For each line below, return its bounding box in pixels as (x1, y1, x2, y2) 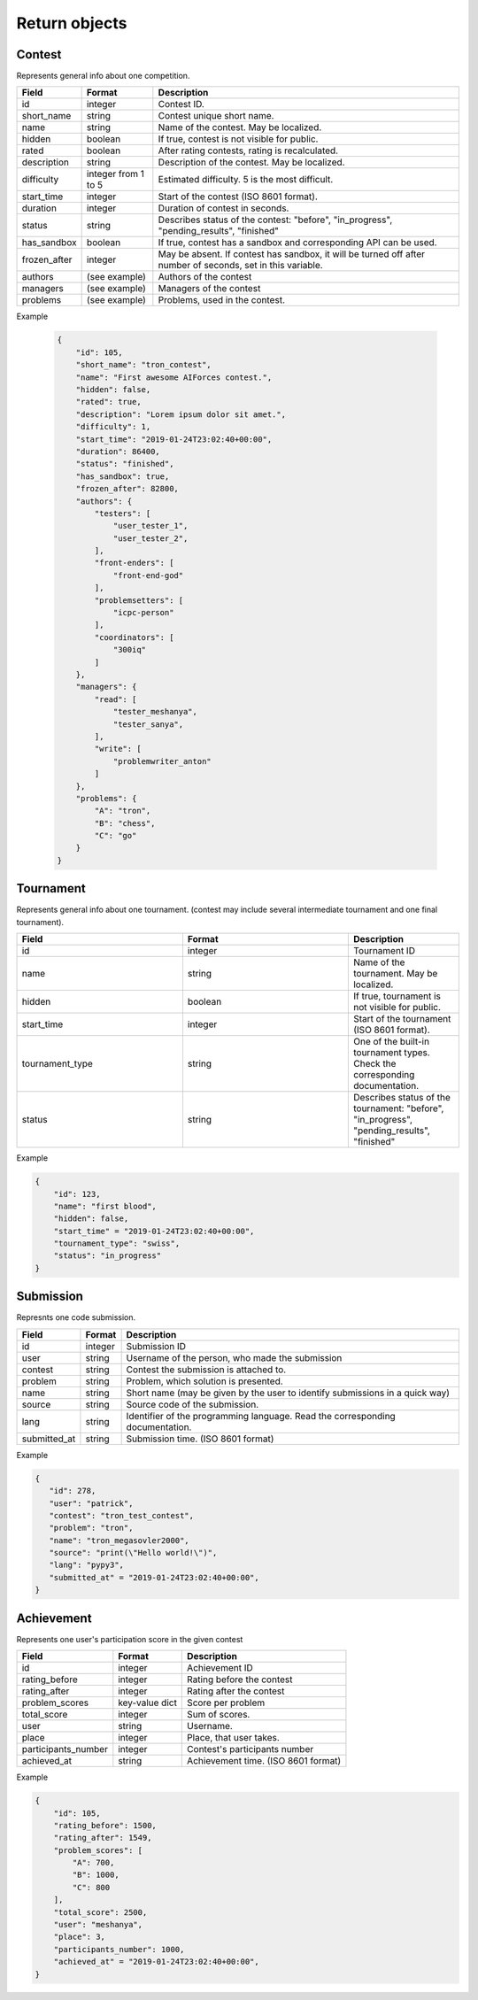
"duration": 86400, (75, 446, 161, 456)
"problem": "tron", (49, 1523, 134, 1533)
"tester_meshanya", (112, 707, 198, 717)
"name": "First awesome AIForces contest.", (75, 372, 273, 382)
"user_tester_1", (112, 521, 189, 531)
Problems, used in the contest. (158, 294, 285, 306)
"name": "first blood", (53, 1201, 157, 1211)
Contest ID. (158, 98, 205, 111)
